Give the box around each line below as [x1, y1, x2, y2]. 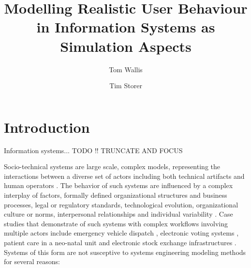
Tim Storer [109, 80, 142, 91]
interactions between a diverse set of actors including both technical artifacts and [4, 171, 245, 181]
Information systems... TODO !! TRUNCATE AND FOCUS [4, 145, 183, 155]
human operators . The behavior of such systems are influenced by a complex [4, 180, 233, 190]
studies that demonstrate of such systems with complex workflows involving [4, 218, 228, 228]
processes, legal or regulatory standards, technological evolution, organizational [4, 199, 238, 209]
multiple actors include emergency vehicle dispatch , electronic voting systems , [4, 228, 239, 238]
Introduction [4, 117, 90, 137]
